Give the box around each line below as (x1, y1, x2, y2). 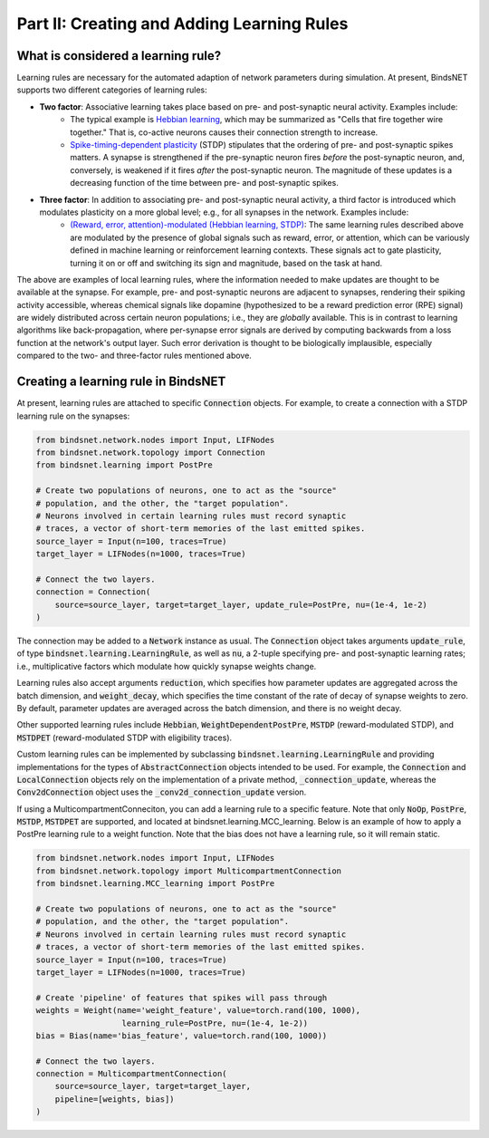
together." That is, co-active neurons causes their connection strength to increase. (70, 127, 379, 138)
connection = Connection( (35, 587, 151, 597)
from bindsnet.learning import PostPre (35, 460, 213, 470)
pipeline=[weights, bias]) (54, 1094, 176, 1104)
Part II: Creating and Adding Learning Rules (16, 14, 349, 34)
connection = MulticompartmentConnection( (35, 1069, 227, 1079)
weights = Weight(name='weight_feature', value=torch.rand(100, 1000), (35, 1006, 361, 1016)
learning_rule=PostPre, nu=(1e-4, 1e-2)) (121, 1017, 309, 1028)
